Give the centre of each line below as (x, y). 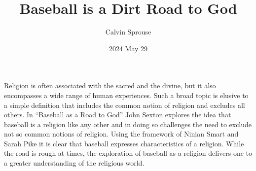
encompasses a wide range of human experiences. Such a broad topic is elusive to (126, 95)
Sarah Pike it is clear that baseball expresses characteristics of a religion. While (124, 143)
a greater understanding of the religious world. (74, 163)
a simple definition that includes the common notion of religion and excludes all (125, 105)
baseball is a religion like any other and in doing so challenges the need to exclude (128, 124)
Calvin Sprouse (128, 32)
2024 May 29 (128, 48)
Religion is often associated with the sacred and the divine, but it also (110, 85)
